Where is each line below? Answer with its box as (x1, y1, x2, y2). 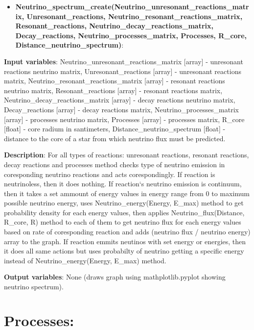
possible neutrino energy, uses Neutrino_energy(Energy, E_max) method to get (4, 198, 244, 208)
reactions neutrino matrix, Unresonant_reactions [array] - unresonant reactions (4, 66, 241, 76)
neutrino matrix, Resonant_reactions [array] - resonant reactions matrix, (4, 85, 223, 95)
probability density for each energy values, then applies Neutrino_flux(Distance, (4, 207, 245, 217)
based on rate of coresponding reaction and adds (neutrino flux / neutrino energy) (4, 227, 251, 237)
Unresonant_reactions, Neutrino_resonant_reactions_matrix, (26, 11, 243, 21)
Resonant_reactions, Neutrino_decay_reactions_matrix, (15, 21, 214, 31)
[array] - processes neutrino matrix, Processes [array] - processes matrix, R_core (4, 114, 245, 124)
